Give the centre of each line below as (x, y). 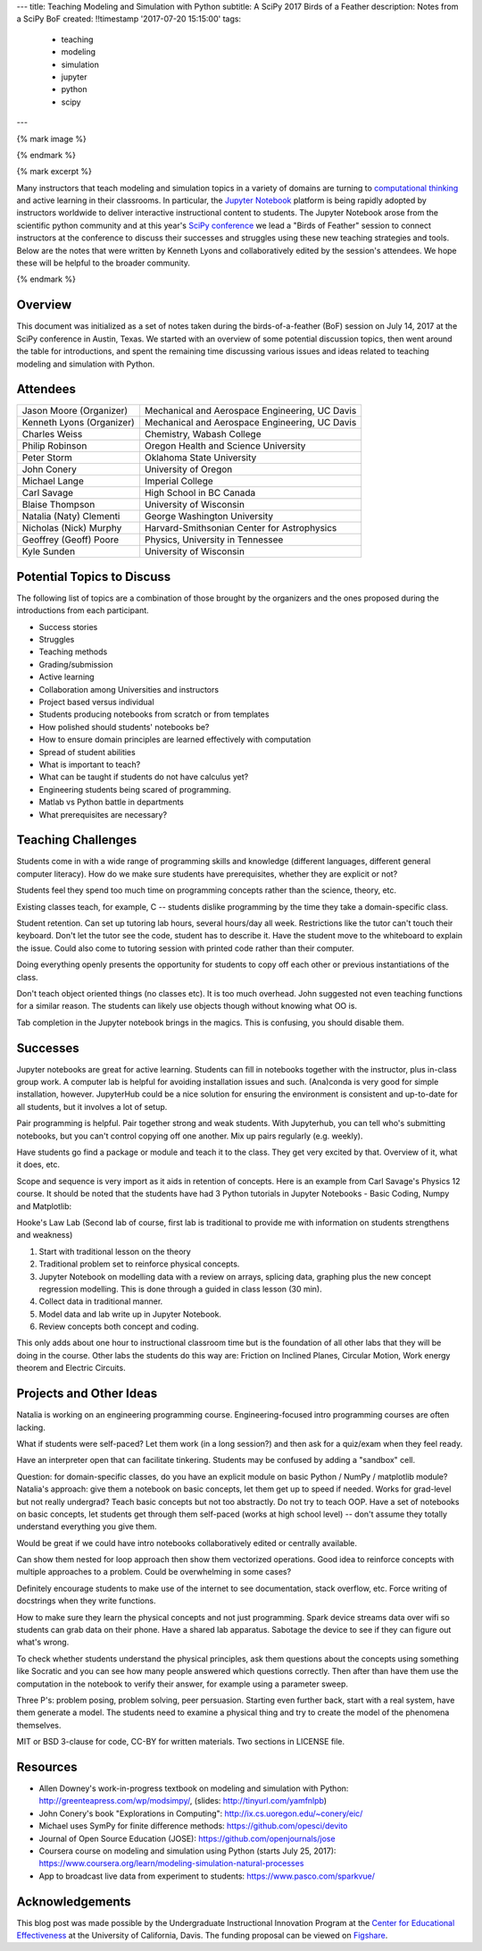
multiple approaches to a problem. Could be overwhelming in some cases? (154, 1572)
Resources (47, 1766)
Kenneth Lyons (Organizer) (78, 423)
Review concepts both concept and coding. (119, 1326)
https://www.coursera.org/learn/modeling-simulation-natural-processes (171, 1863)
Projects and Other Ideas (87, 1394)
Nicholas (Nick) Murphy (72, 528)
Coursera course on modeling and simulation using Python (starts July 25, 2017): (187, 1851)
